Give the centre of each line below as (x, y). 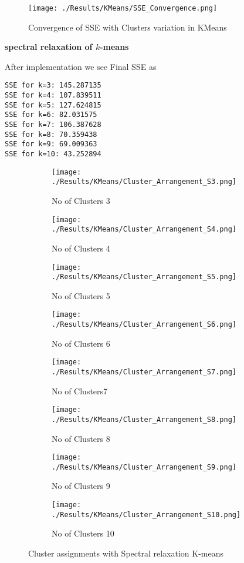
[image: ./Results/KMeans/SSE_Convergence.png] (123, 8)
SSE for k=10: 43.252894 (53, 154)
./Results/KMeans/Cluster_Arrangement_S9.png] (144, 467)
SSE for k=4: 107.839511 (53, 95)
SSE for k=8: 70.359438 (51, 134)
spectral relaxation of (49, 47)
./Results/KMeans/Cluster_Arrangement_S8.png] (144, 419)
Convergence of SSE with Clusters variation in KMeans (128, 27)
